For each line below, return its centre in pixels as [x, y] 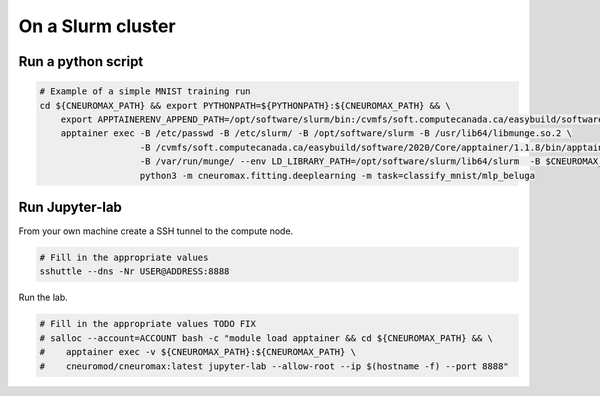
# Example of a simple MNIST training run [145, 91]
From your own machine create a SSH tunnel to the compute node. [156, 231]
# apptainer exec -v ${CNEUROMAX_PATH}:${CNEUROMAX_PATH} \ [198, 352]
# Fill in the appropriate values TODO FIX [148, 324]
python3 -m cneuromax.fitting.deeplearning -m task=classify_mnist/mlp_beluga [337, 175]
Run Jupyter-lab [70, 206]
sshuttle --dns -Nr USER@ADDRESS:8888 [134, 271]
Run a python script [81, 61]
